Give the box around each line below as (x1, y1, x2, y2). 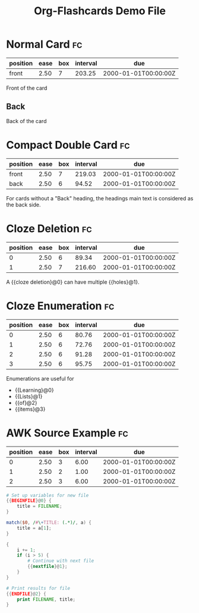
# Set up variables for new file (6, 492, 89, 498)
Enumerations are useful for (6, 375, 74, 382)
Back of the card (6, 117, 47, 124)
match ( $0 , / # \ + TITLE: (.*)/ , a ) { (6, 520, 92, 526)
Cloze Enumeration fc (6, 299, 115, 313)
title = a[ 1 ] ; (17, 525, 52, 531)
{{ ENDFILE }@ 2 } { (6, 590, 46, 597)
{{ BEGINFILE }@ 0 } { (6, 498, 52, 504)
